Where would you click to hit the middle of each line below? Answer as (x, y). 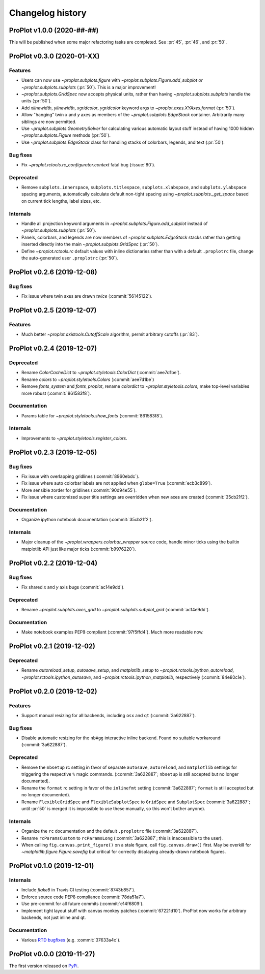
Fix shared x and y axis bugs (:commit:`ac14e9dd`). (73, 587)
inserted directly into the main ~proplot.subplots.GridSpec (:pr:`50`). (90, 244)
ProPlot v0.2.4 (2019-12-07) (53, 349)
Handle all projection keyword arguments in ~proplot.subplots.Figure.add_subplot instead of (115, 223)
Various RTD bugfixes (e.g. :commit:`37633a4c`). (71, 940)
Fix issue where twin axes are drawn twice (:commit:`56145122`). (87, 296)
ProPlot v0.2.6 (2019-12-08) (53, 272)
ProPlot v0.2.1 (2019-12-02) (52, 646)
